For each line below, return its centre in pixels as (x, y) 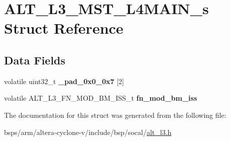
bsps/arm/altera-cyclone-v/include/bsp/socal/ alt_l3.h (88, 132)
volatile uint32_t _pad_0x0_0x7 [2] (64, 81)
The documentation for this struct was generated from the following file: (115, 115)
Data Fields (35, 60)
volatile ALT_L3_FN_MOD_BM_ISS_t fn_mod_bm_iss (101, 98)
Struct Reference (64, 28)
